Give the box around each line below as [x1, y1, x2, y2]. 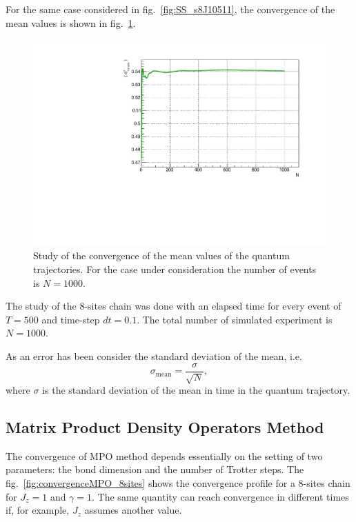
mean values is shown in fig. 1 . [6, 15, 136, 30]
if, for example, [6, 503, 70, 517]
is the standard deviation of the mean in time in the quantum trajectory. [42, 383, 350, 397]
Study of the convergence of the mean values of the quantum [33, 248, 290, 263]
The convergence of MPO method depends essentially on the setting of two [6, 448, 323, 463]
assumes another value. [84, 503, 182, 517]
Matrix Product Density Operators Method [6, 416, 324, 438]
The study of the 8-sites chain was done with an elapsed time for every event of [6, 299, 342, 313]
